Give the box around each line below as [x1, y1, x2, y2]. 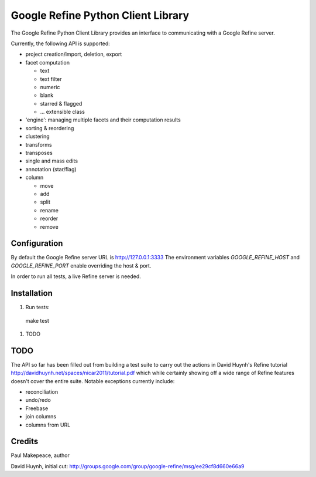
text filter [40, 75, 62, 82]
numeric [40, 83, 60, 90]
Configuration [11, 238, 63, 249]
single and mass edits [25, 157, 78, 164]
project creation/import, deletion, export [25, 50, 122, 58]
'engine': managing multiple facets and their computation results [25, 116, 181, 123]
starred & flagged [40, 100, 83, 107]
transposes [25, 150, 53, 157]
